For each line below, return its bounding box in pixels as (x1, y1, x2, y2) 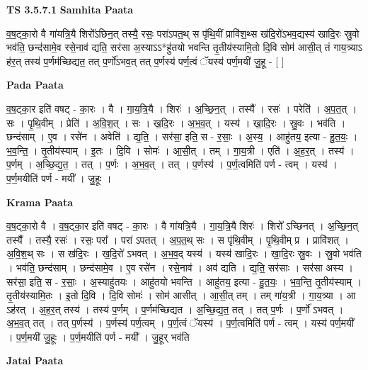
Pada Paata (6, 77, 64, 92)
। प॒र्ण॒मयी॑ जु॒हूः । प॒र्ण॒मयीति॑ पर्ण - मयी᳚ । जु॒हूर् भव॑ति (6, 329, 190, 344)
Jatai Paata (6, 353, 64, 368)
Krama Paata (6, 194, 73, 209)
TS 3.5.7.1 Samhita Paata (6, 2, 134, 16)
